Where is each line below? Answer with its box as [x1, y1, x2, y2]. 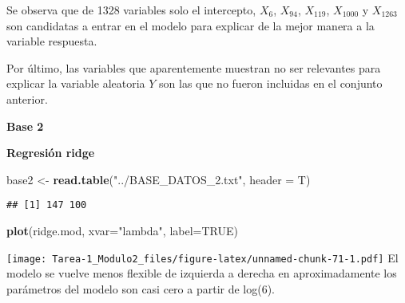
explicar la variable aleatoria [6, 75, 145, 92]
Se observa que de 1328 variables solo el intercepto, [6, 2, 256, 18]
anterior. [6, 90, 48, 107]
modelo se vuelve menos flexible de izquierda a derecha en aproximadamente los [6, 265, 397, 281]
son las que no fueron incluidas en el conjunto [159, 75, 383, 92]
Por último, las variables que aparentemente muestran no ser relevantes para [6, 59, 381, 76]
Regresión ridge [6, 144, 95, 161]
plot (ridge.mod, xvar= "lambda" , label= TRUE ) [6, 222, 239, 238]
